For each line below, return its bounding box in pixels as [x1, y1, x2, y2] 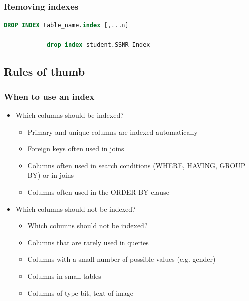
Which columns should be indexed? [15, 110, 124, 120]
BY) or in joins [27, 170, 74, 180]
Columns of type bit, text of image [27, 287, 134, 298]
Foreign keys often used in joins [27, 143, 124, 154]
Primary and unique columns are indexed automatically [27, 126, 198, 137]
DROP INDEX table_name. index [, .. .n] [4, 22, 129, 29]
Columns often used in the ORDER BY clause [27, 186, 169, 197]
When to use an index [4, 90, 95, 102]
